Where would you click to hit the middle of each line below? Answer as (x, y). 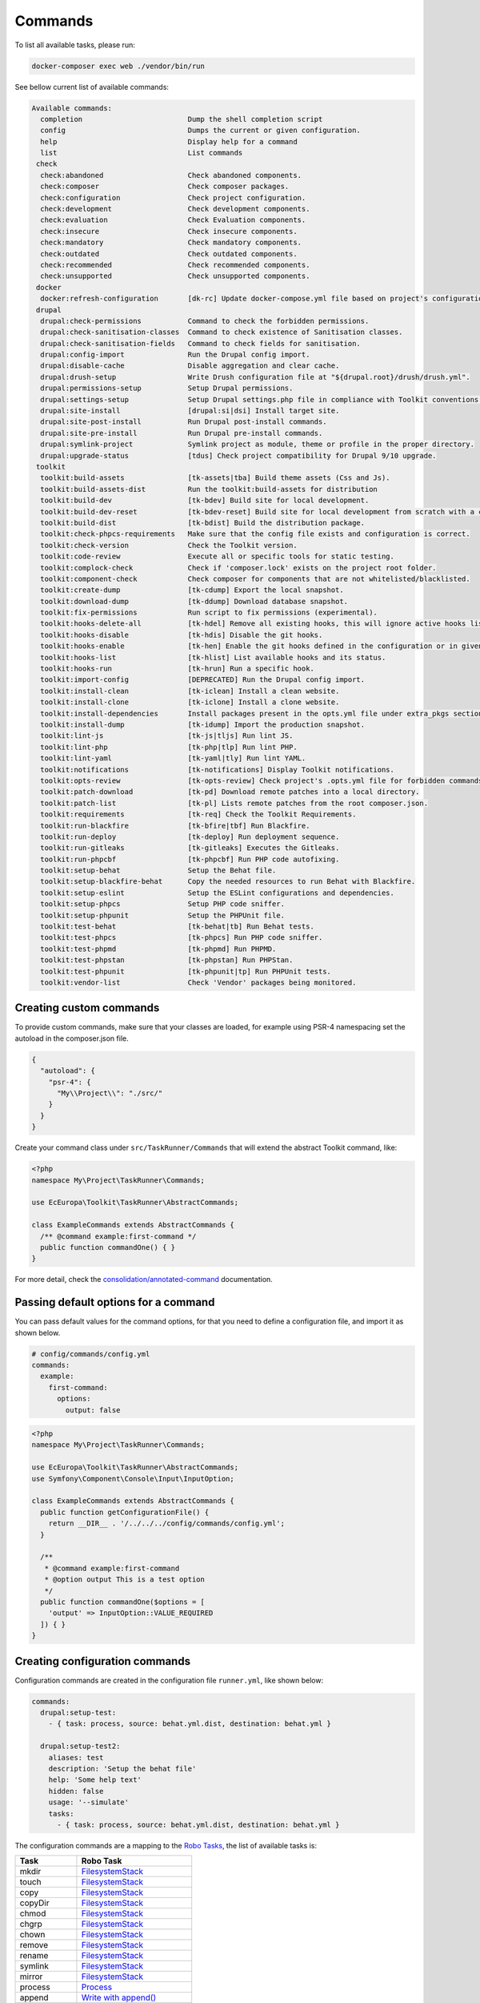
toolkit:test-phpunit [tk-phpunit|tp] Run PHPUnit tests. (186, 971)
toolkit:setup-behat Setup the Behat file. (158, 871)
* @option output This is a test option (125, 1580)
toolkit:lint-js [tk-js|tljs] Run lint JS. (167, 736)
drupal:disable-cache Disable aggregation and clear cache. (190, 366)
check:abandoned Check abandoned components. (171, 175)
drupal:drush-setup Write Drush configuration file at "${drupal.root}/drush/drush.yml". (256, 377)
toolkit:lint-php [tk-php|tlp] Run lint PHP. (169, 747)
